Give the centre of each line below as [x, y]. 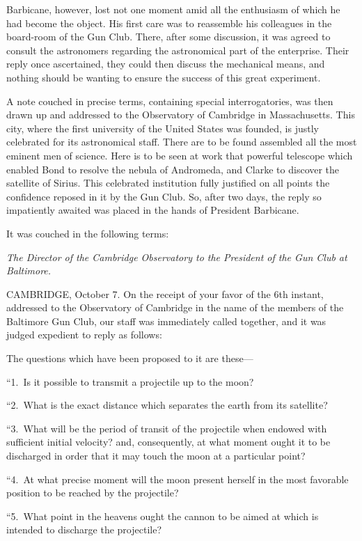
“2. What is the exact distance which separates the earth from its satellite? [167, 405]
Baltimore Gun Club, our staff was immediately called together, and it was [166, 321]
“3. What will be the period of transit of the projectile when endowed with [167, 428]
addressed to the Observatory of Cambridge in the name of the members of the [175, 307]
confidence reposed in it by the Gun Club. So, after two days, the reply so [164, 196]
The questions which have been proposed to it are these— [130, 358]
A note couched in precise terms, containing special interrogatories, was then [170, 101]
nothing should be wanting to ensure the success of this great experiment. [164, 77]
